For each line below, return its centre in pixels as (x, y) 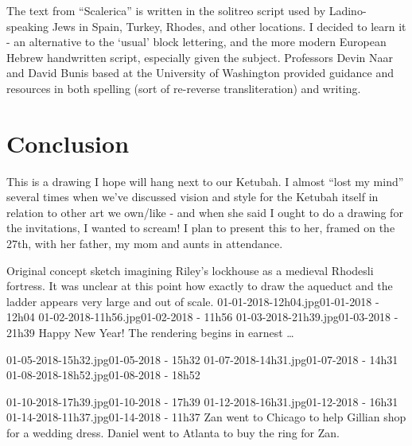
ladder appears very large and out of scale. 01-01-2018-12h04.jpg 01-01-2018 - (193, 301)
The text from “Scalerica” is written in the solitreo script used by (166, 10)
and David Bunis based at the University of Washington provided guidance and (200, 73)
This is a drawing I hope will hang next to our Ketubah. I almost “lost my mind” (205, 181)
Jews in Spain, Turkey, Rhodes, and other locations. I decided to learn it (229, 26)
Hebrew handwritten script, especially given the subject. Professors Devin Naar (200, 57)
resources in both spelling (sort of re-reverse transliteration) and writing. (184, 88)
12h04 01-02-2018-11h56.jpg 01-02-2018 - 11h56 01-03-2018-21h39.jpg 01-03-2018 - (202, 317)
